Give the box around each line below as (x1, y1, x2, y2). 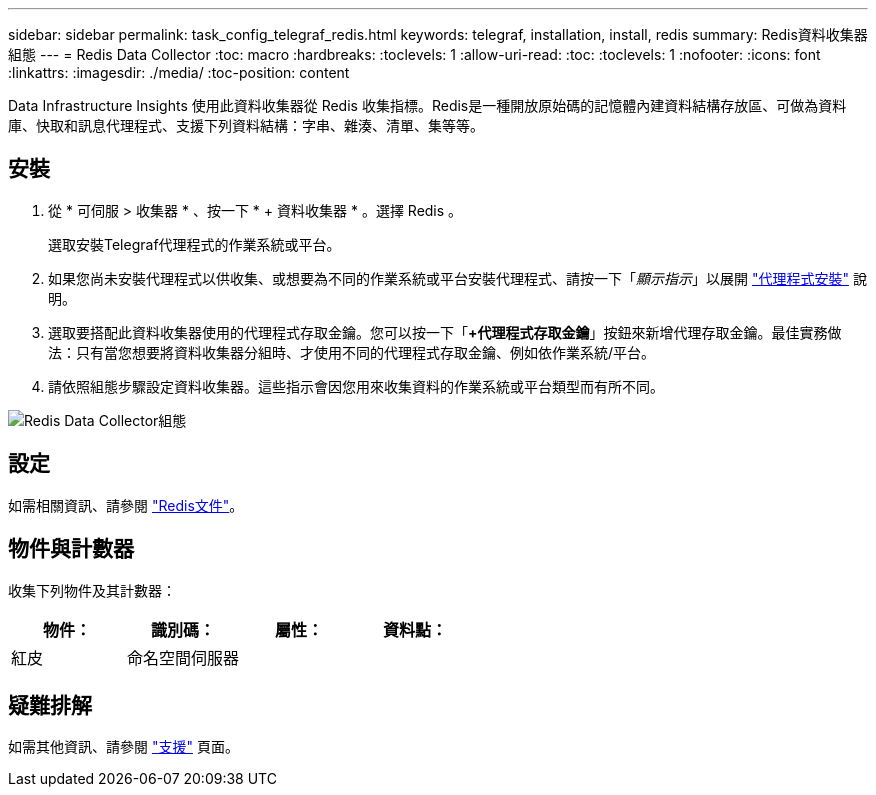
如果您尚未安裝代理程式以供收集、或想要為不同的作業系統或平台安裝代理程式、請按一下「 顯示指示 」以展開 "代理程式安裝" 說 (48, 269, 867, 287)
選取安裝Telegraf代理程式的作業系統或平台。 (48, 235, 341, 253)
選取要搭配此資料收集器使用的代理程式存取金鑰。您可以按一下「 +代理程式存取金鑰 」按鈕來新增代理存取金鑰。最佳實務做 (48, 323, 842, 341)
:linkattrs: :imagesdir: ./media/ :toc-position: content (8, 64, 350, 81)
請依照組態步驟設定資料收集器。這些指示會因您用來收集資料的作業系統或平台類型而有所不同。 (48, 377, 664, 395)
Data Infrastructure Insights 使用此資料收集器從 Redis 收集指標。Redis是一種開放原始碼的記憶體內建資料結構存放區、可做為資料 (8, 97, 847, 114)
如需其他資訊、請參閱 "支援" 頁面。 (8, 738, 239, 756)
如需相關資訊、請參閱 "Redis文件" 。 (8, 496, 244, 514)
